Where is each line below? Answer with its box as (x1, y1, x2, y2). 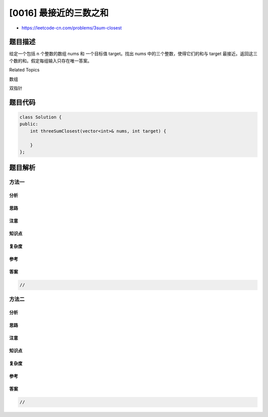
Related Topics (9, 67, 40, 73)
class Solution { (19, 114, 62, 120)
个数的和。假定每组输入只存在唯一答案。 (9, 58, 92, 64)
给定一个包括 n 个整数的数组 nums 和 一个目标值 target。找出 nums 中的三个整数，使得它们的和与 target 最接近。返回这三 (9, 51, 258, 57)
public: (19, 121, 38, 127)
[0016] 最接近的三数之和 (9, 7, 109, 18)
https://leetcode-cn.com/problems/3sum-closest (21, 25, 122, 31)
